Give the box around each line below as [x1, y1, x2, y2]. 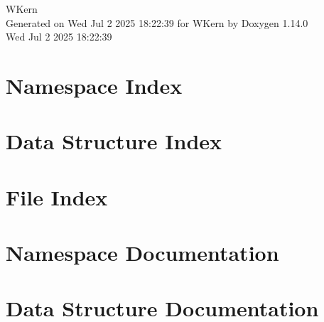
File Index [6, 182, 108, 211]
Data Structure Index [6, 127, 222, 156]
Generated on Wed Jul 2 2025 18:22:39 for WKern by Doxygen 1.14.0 [6, 15, 308, 30]
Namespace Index [6, 70, 183, 100]
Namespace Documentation [6, 238, 279, 267]
